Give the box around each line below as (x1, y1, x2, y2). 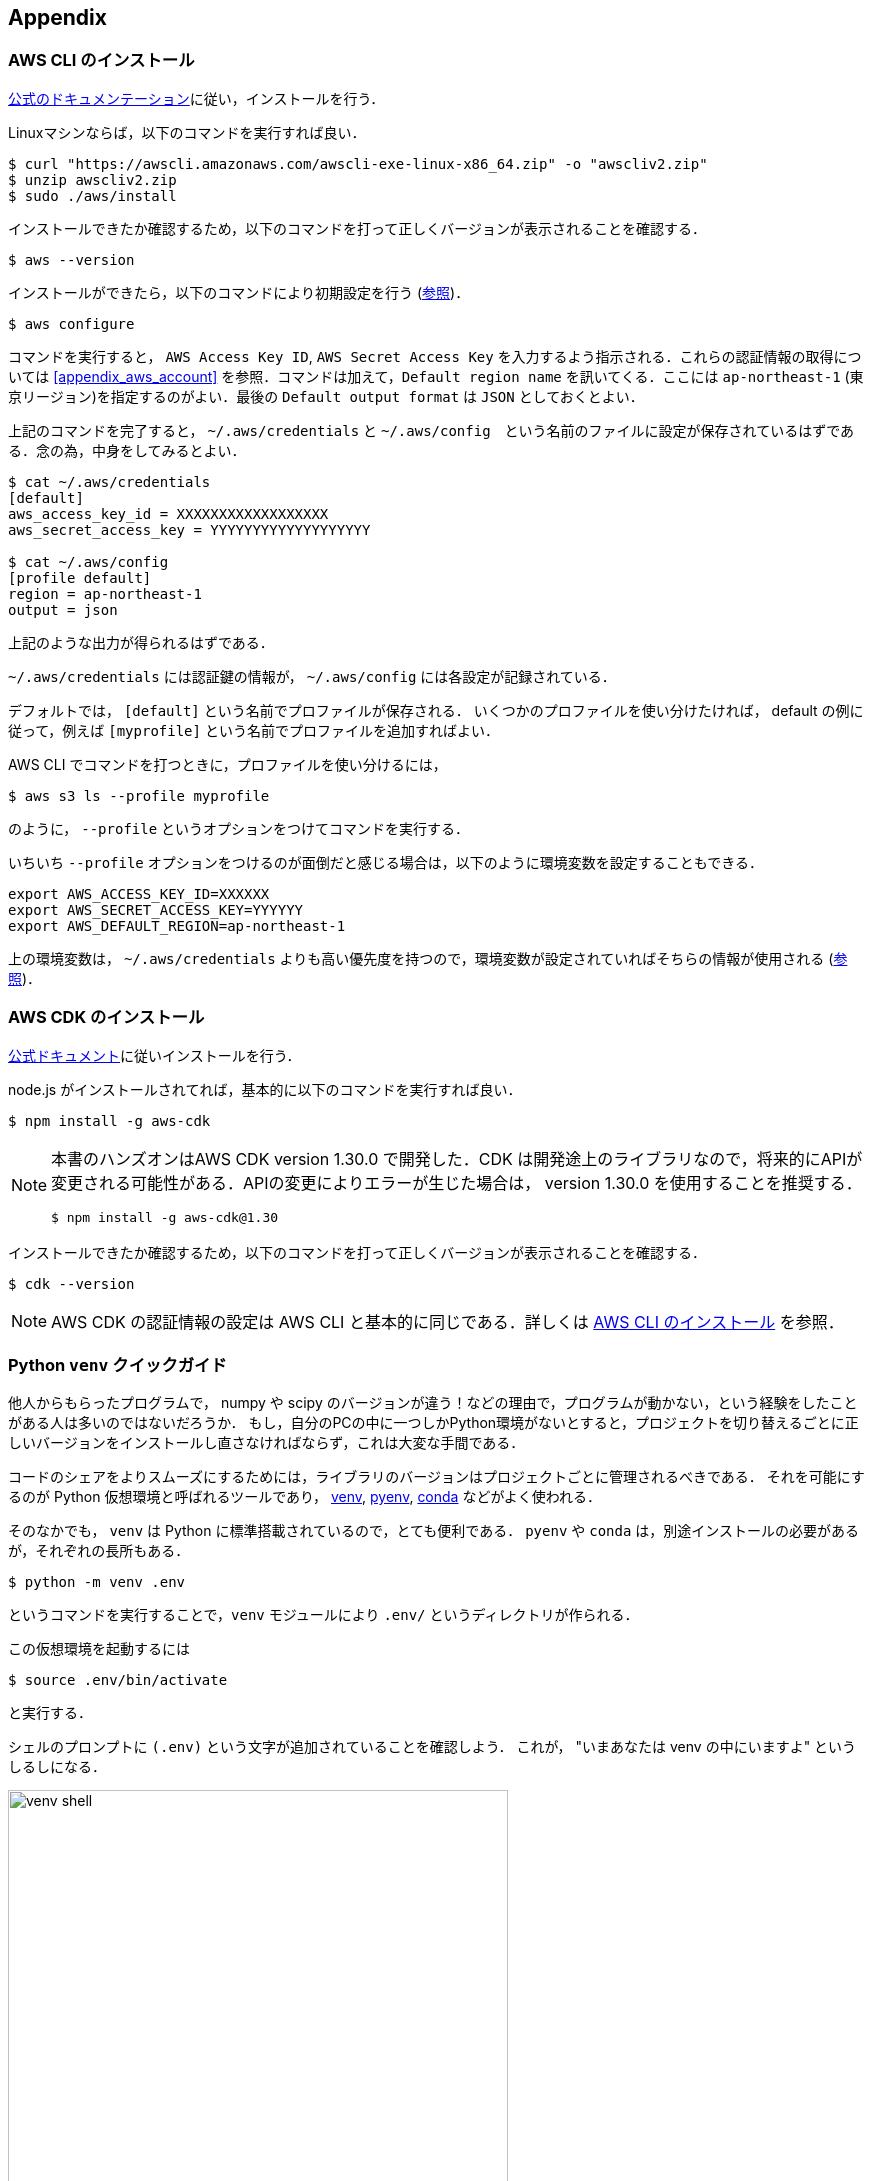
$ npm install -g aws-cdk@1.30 (51, 1209, 279, 1225)
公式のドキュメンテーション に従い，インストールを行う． (8, 89, 385, 107)
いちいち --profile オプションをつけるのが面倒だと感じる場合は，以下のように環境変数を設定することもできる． (8, 853, 763, 871)
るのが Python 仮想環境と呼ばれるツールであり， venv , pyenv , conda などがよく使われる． (8, 1488, 602, 1506)
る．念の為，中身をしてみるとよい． (8, 441, 246, 459)
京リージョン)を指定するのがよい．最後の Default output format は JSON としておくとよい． (8, 387, 644, 405)
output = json (8, 601, 118, 618)
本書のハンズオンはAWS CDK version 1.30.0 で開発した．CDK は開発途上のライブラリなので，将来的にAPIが (51, 1148, 863, 1169)
